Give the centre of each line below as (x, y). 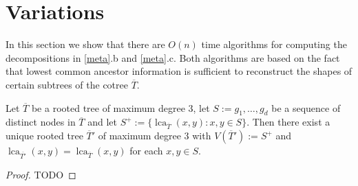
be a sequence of (306, 107)
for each (146, 151)
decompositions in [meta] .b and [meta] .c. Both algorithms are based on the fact (173, 57)
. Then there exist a (288, 122)
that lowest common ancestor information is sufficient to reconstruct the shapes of (179, 71)
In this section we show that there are (85, 44)
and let (102, 122)
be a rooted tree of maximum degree (108, 107)
